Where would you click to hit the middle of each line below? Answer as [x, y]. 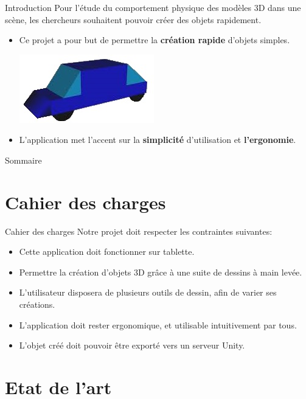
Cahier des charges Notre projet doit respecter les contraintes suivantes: [139, 231]
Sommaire [23, 160]
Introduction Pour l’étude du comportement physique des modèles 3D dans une [153, 7]
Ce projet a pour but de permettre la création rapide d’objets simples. [155, 40]
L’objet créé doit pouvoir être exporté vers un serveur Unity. [132, 345]
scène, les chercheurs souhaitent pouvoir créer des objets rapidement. [133, 19]
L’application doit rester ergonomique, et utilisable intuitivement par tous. [158, 324]
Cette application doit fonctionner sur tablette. [107, 252]
